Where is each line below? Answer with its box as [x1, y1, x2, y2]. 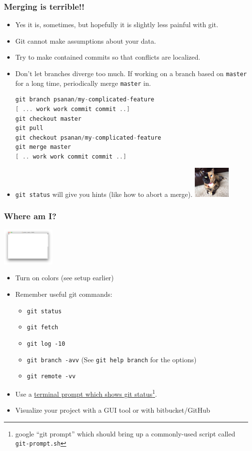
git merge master [15, 144, 71, 151]
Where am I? [4, 209, 57, 222]
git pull [15, 125, 44, 132]
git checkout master [15, 115, 81, 122]
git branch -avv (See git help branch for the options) [27, 354, 197, 364]
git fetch [27, 324, 59, 331]
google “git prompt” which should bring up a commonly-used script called [15, 428, 236, 438]
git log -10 [27, 340, 65, 347]
